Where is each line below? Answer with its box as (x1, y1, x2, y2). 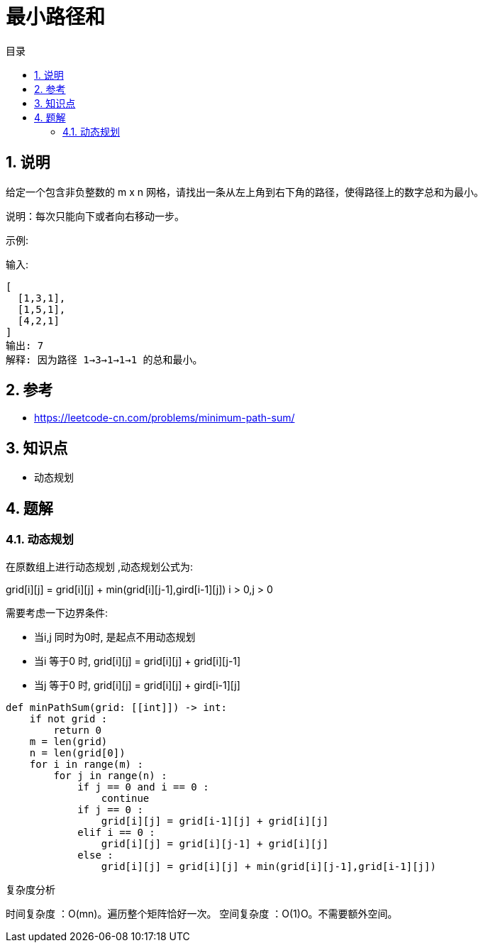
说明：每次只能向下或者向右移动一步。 (6, 209, 184, 222)
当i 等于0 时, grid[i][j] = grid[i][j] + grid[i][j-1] (34, 654, 241, 667)
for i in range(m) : (29, 758, 143, 770)
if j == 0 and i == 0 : (77, 781, 209, 793)
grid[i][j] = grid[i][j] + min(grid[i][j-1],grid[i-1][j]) (101, 860, 436, 872)
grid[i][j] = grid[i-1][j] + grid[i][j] (101, 815, 329, 827)
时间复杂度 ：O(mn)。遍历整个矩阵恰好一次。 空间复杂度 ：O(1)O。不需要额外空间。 (6, 907, 398, 920)
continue (101, 792, 150, 804)
